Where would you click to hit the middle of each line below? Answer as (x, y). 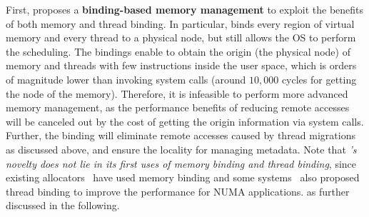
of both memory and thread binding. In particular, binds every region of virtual (180, 23)
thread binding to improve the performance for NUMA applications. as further (178, 191)
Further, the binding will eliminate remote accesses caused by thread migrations (181, 135)
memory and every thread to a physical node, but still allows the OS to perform (181, 37)
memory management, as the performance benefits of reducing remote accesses (178, 107)
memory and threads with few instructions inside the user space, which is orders (181, 65)
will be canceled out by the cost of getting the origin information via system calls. (185, 121)
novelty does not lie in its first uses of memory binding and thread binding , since (181, 163)
